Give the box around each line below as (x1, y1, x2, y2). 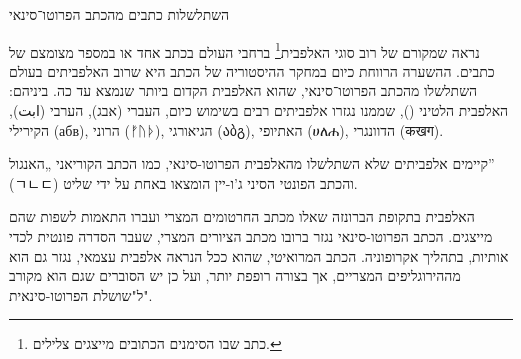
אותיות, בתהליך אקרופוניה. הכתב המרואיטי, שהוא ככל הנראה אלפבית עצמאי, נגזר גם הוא (9, 245, 509, 266)
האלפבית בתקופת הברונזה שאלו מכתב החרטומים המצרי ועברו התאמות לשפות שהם (9, 206, 475, 227)
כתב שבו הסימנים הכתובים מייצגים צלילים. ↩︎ (32, 333, 282, 354)
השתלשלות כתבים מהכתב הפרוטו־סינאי (9, 4, 230, 24)
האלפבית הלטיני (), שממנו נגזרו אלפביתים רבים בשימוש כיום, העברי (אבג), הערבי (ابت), (9, 100, 509, 121)
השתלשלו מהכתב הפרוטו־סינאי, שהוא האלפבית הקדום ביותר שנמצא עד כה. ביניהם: (9, 80, 478, 101)
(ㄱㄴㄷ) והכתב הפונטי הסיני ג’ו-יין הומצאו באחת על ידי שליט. (9, 172, 358, 193)
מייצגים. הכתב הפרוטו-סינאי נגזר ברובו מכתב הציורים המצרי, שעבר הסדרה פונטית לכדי (9, 226, 493, 246)
